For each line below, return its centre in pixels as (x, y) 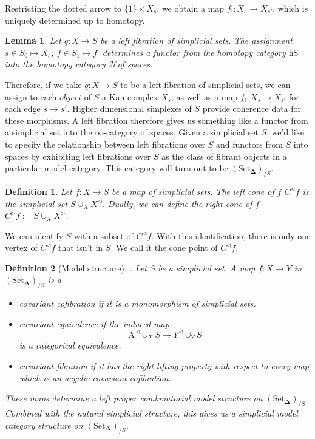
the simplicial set (36, 203)
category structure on (44, 425)
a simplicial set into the (49, 132)
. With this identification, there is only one (231, 235)
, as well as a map (204, 96)
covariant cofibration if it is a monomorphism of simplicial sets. (137, 303)
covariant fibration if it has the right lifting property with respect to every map (164, 366)
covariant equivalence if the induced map (94, 323)
